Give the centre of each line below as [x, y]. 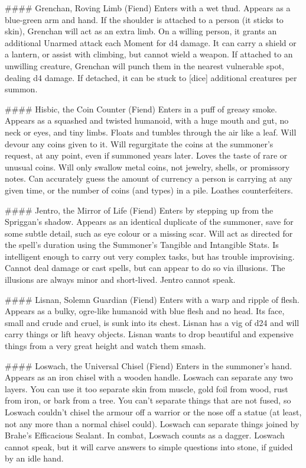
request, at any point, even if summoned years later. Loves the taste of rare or [146, 155]
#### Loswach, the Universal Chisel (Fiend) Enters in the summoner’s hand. [149, 365]
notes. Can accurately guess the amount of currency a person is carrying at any [149, 178]
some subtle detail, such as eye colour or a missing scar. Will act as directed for [149, 233]
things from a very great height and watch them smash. [105, 346]
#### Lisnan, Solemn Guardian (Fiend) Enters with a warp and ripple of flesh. [152, 299]
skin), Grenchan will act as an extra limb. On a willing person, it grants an [141, 31]
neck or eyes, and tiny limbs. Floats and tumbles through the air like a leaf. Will [151, 132]
